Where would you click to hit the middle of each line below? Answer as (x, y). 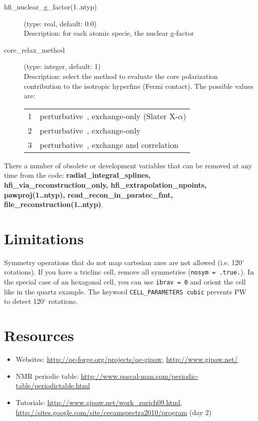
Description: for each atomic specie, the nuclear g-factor (109, 33)
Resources (39, 335)
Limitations (44, 238)
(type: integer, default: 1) (62, 66)
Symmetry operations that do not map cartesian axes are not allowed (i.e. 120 (123, 262)
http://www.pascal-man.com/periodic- (139, 376)
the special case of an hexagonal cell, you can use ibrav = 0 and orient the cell (125, 282)
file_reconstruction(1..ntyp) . (54, 204)
